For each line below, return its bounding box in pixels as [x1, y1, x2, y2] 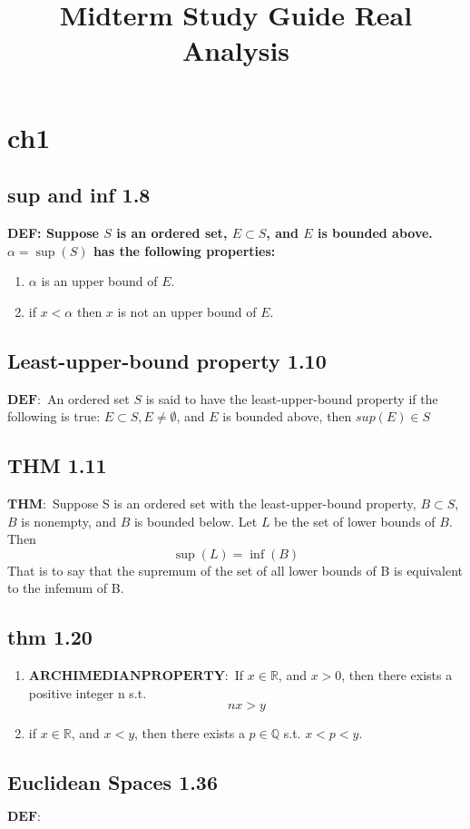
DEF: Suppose [7, 222, 99, 242]
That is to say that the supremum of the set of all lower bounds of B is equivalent [7, 560, 463, 579]
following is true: [7, 407, 101, 426]
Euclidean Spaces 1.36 [7, 768, 218, 796]
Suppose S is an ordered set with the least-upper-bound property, [53, 493, 416, 512]
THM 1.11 [7, 451, 107, 479]
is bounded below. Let [133, 511, 258, 530]
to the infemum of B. [7, 578, 124, 597]
